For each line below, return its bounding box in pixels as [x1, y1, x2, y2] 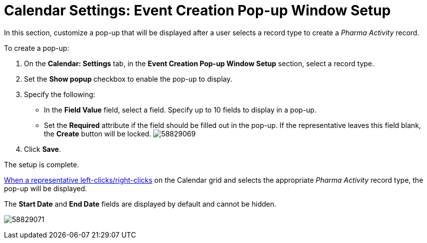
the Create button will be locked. [44, 129, 152, 138]
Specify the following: [24, 90, 95, 99]
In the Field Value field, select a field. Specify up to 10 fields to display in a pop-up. [44, 105, 317, 114]
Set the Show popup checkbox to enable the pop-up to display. [24, 74, 232, 83]
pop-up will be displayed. [4, 184, 87, 193]
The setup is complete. [4, 160, 79, 169]
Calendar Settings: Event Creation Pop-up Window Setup [4, 2, 391, 19]
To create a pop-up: [4, 43, 69, 52]
